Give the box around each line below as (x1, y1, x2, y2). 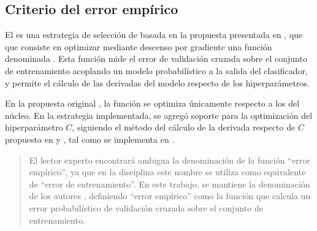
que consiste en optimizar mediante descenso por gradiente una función (5, 40, 272, 53)
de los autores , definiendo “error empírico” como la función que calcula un (29, 189, 311, 202)
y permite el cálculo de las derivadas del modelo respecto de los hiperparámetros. (5, 76, 310, 89)
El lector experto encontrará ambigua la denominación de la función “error (29, 153, 310, 166)
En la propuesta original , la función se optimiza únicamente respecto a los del (5, 97, 300, 110)
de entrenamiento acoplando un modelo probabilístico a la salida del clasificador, (5, 64, 308, 77)
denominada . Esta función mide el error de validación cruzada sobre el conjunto (5, 52, 307, 65)
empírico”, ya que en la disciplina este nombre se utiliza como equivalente (29, 165, 306, 178)
